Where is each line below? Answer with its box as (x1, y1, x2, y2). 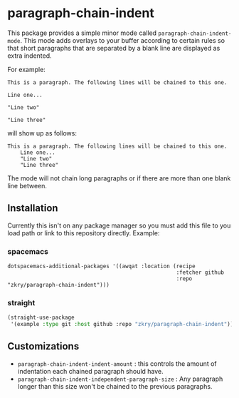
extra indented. (7, 51, 52, 60)
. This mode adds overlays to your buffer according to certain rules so (20, 36, 225, 44)
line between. (7, 181, 48, 190)
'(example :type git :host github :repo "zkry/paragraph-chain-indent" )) (10, 321, 234, 328)
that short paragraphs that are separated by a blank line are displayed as (7, 44, 221, 52)
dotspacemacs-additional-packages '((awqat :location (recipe (7, 262, 196, 270)
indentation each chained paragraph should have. (17, 367, 164, 375)
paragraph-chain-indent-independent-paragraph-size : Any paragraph (17, 374, 223, 383)
